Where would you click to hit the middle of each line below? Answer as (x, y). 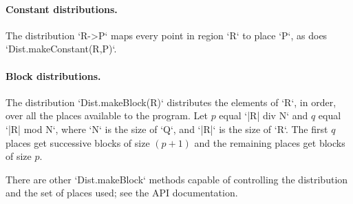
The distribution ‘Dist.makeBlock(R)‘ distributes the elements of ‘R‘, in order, (171, 102)
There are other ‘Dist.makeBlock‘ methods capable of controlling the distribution (177, 179)
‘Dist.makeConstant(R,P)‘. (61, 49)
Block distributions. (53, 75)
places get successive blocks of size (78, 142)
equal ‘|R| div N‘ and (264, 115)
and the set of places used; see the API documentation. (122, 193)
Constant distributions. (62, 9)
